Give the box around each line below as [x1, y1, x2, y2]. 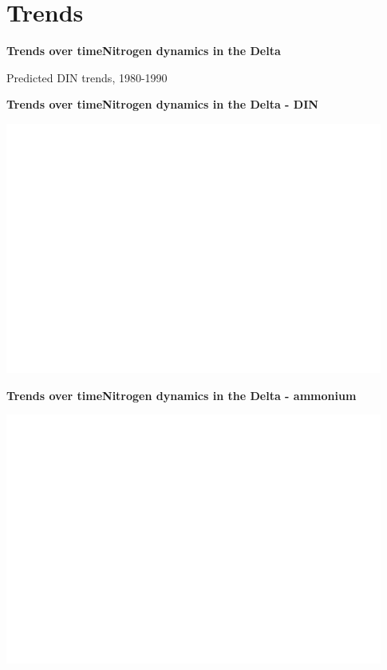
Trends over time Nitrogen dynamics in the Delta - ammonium [6, 387, 357, 403]
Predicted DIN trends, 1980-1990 [6, 69, 168, 85]
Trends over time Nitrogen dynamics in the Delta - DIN [6, 96, 318, 113]
